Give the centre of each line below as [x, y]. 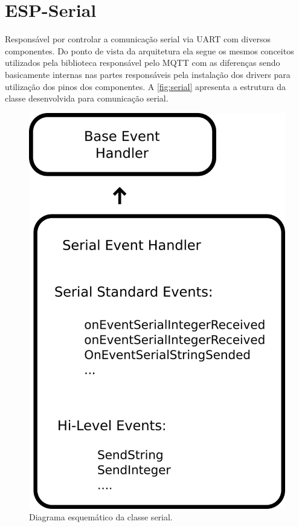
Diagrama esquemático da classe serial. [101, 517]
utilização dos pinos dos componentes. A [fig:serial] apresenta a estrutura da [146, 86]
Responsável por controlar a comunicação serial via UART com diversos [138, 39]
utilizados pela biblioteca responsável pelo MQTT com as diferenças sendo [143, 63]
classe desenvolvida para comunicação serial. [87, 98]
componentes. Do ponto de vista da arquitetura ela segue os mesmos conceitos [149, 50]
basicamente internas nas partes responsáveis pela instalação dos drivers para [148, 74]
